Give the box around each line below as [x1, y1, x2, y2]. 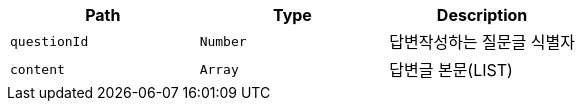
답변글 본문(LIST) [389, 60, 513, 80]
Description [436, 5, 528, 25]
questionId [10, 33, 89, 49]
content [10, 61, 65, 77]
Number [199, 33, 247, 49]
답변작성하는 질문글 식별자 [389, 32, 575, 52]
